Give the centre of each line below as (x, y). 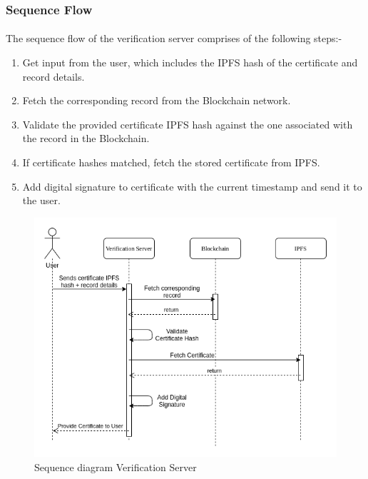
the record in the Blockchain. (86, 138)
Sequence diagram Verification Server (116, 467)
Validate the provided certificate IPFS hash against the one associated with (188, 124)
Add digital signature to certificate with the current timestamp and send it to (192, 186)
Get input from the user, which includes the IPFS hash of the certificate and (190, 62)
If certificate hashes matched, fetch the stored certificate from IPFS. (171, 162)
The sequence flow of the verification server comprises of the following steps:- (174, 38)
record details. (53, 76)
